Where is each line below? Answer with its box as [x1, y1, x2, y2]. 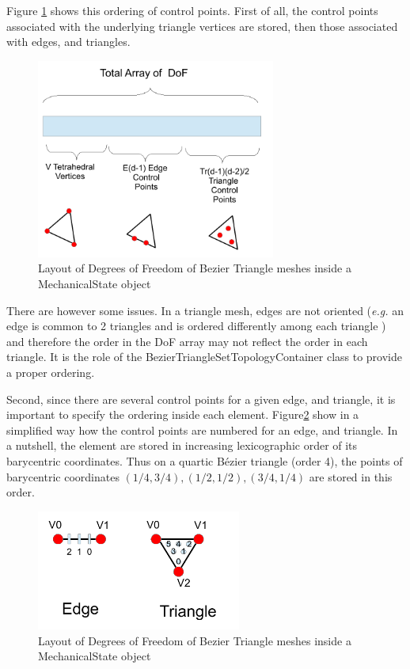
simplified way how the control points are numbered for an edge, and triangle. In [6, 421, 398, 438]
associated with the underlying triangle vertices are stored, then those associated [6, 17, 398, 34]
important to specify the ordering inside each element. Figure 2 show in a [6, 406, 359, 423]
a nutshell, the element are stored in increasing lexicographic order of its [6, 437, 358, 454]
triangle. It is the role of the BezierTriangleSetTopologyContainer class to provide [6, 348, 402, 365]
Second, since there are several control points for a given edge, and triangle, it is [6, 390, 396, 407]
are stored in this [309, 468, 393, 485]
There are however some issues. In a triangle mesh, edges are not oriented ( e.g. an [6, 302, 404, 318]
